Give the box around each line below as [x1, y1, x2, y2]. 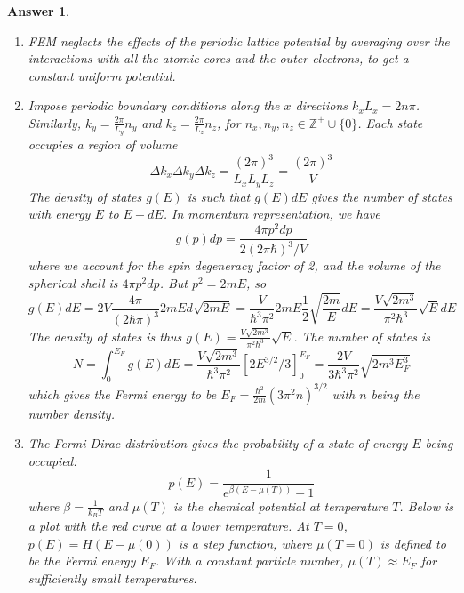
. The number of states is [293, 326, 430, 345]
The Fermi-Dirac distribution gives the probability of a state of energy [28, 434, 408, 453]
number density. [28, 404, 115, 422]
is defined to [380, 533, 446, 552]
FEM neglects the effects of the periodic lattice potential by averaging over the [28, 31, 450, 50]
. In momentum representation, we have [163, 204, 380, 223]
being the [371, 384, 420, 403]
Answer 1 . [7, 2, 69, 20]
